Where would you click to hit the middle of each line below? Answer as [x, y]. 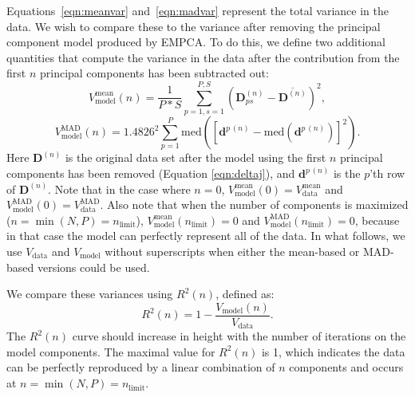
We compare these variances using [90, 294]
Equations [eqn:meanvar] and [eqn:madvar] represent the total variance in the [198, 10]
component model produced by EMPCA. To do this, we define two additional [196, 42]
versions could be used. [93, 267]
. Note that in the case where [119, 189]
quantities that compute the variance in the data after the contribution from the [203, 57]
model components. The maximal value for [111, 351]
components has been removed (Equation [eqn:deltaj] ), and [151, 173]
